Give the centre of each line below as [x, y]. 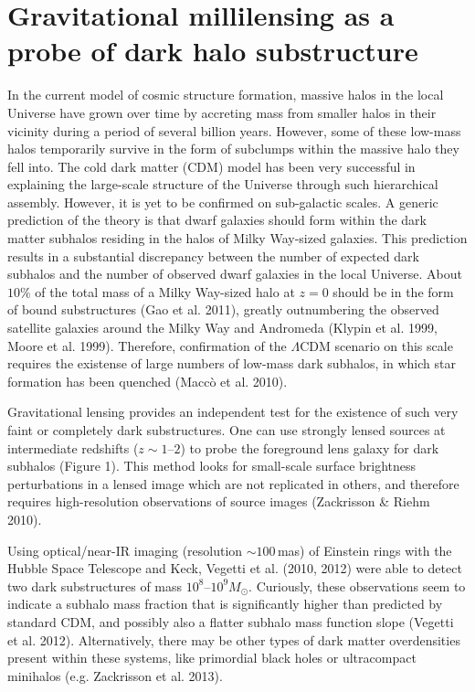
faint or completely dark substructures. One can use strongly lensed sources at [227, 430]
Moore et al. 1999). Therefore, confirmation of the [147, 345]
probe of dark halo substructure [213, 51]
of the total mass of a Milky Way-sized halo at [165, 291]
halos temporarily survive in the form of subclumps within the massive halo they [233, 149]
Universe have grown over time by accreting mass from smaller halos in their [222, 112]
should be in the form [393, 291]
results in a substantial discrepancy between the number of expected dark [213, 256]
